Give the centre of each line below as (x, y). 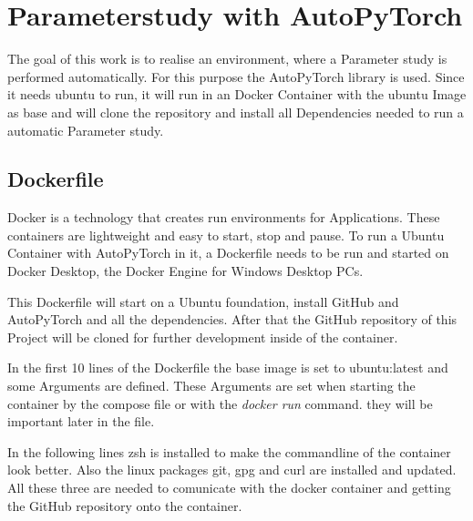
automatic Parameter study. (86, 130)
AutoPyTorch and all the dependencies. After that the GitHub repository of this (232, 319)
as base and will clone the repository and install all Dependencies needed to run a (236, 112)
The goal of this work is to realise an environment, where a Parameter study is (227, 59)
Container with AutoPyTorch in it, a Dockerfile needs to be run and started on (228, 253)
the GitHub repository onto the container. (125, 505)
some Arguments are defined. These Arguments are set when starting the (211, 386)
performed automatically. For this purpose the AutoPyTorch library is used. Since (236, 76)
